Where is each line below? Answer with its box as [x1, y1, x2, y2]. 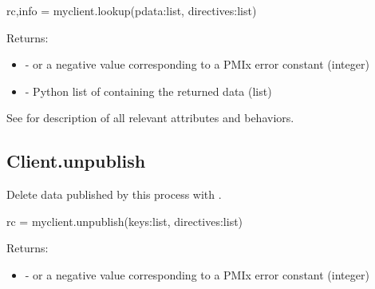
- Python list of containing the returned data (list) [25, 82, 272, 99]
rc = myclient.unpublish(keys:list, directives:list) [6, 212, 243, 229]
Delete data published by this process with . [6, 186, 222, 203]
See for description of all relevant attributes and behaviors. [6, 109, 294, 126]
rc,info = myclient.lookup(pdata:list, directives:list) [6, 2, 257, 18]
